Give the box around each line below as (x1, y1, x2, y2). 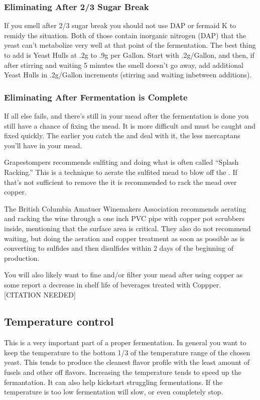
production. (4, 252, 40, 263)
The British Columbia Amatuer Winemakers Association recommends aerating (4, 203, 246, 214)
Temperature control (4, 314, 114, 329)
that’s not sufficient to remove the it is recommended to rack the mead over (4, 176, 237, 187)
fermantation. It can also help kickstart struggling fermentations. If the (4, 376, 223, 387)
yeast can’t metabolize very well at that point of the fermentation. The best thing (4, 40, 256, 50)
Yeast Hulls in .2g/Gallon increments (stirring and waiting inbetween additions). (4, 69, 252, 80)
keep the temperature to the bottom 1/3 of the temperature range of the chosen (4, 347, 250, 357)
